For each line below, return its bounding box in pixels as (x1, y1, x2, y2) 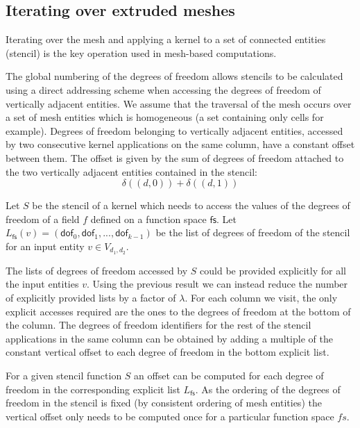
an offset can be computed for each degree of (134, 368, 324, 382)
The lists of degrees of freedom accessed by (6, 263, 188, 277)
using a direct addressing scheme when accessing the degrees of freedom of (6, 82, 321, 97)
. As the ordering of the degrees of (195, 381, 341, 396)
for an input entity (6, 238, 85, 253)
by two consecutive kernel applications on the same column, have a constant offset (6, 137, 355, 151)
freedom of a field (6, 211, 80, 226)
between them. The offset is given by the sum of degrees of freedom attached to (6, 150, 344, 165)
